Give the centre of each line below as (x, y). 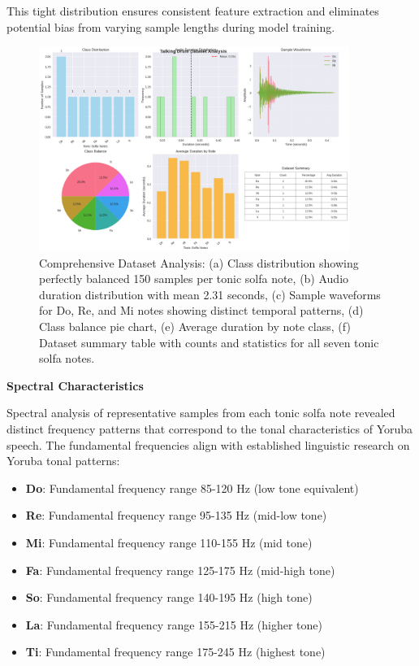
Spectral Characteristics (75, 385)
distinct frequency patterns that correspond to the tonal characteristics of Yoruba (210, 429)
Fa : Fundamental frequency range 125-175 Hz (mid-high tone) (180, 570)
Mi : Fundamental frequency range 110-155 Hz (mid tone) (169, 542)
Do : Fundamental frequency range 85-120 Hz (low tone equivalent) (192, 488)
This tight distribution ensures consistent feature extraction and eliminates (193, 11)
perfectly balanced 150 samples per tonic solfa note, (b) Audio (194, 279)
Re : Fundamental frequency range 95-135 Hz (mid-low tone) (176, 515)
